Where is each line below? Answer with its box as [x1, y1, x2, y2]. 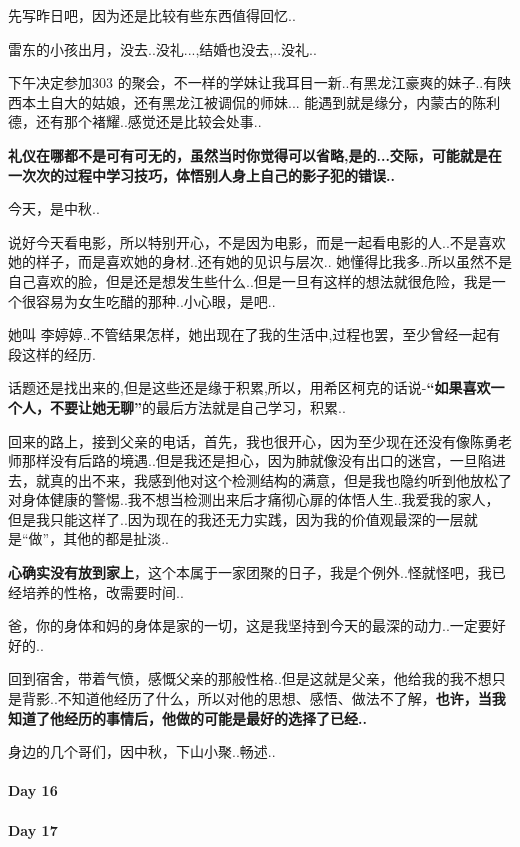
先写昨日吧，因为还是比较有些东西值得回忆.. [8, 5, 296, 25]
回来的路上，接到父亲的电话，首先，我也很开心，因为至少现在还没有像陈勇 [8, 430, 498, 451]
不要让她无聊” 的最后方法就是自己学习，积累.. [49, 396, 346, 417]
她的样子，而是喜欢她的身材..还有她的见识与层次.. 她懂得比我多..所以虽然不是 [8, 251, 513, 272]
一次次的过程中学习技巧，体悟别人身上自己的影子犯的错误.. [8, 164, 395, 185]
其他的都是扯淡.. [63, 528, 169, 549]
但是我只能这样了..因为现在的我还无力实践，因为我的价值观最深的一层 [8, 508, 464, 529]
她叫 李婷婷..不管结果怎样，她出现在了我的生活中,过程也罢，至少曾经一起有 [8, 324, 501, 345]
